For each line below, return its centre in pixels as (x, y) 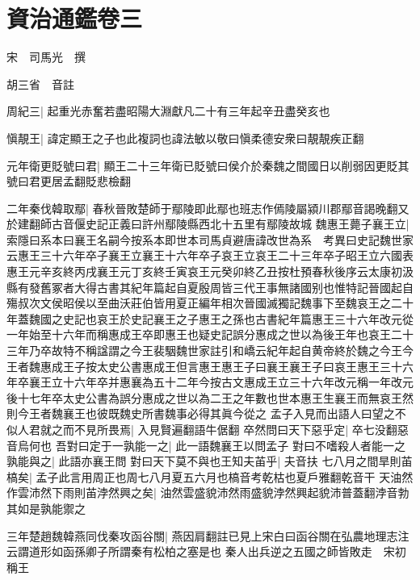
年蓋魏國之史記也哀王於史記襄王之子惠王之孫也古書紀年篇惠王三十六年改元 (204, 318)
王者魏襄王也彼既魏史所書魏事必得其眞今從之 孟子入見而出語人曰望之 (212, 413)
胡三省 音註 (40, 83)
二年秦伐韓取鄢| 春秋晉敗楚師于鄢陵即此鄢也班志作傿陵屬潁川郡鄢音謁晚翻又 (208, 208)
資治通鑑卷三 (75, 18)
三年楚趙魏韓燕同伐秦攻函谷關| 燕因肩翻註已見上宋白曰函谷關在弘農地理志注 (208, 535)
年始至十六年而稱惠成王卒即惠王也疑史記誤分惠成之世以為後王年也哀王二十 (215, 334)
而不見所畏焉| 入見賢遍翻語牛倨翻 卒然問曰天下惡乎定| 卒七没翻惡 (235, 429)
